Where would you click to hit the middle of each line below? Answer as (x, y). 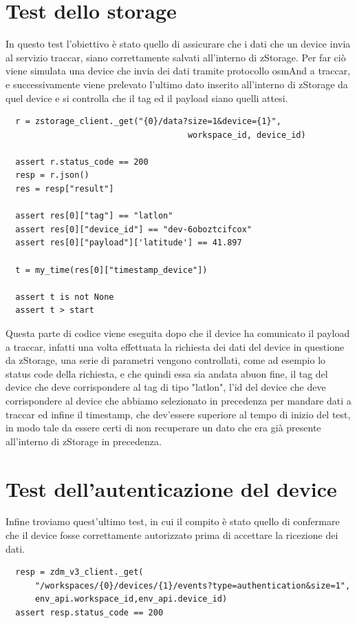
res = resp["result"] (65, 189)
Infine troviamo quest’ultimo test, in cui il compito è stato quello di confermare (173, 521)
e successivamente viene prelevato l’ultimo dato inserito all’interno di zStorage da (177, 84)
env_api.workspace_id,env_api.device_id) (131, 599)
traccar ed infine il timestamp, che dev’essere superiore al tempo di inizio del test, (178, 414)
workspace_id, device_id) (247, 135)
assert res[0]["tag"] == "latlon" (94, 216)
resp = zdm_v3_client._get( (79, 572)
